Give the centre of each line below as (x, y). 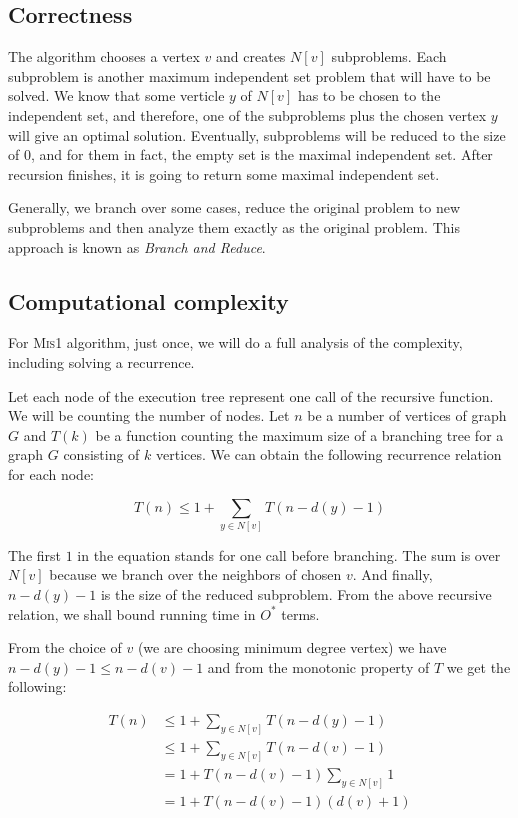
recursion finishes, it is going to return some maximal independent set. (224, 173)
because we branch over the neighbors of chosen (195, 574)
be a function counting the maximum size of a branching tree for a (299, 434)
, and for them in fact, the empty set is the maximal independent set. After (261, 154)
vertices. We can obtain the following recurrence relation (329, 454)
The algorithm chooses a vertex (104, 56)
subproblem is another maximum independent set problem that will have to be (249, 75)
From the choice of (65, 647)
